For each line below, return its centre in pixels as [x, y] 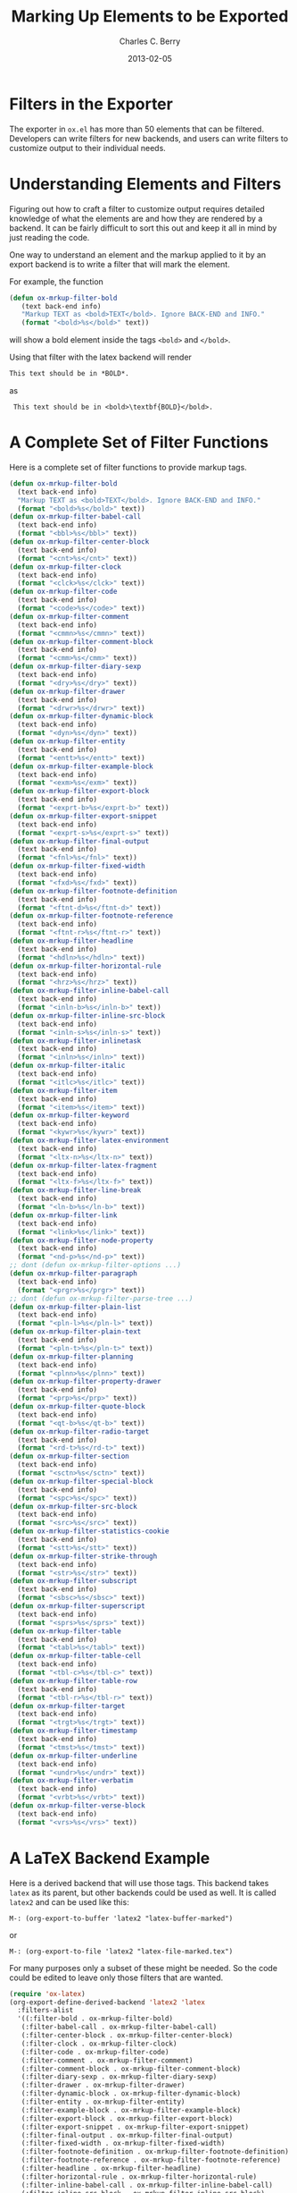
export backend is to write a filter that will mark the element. [120, 264]
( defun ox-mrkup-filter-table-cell [75, 1656]
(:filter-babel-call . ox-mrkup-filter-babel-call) [119, 2028]
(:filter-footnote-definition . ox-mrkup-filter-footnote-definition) [155, 2152]
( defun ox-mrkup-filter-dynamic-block [81, 716]
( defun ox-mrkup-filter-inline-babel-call [89, 991]
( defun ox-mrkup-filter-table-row [74, 1681]
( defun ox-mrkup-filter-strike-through [83, 1556]
